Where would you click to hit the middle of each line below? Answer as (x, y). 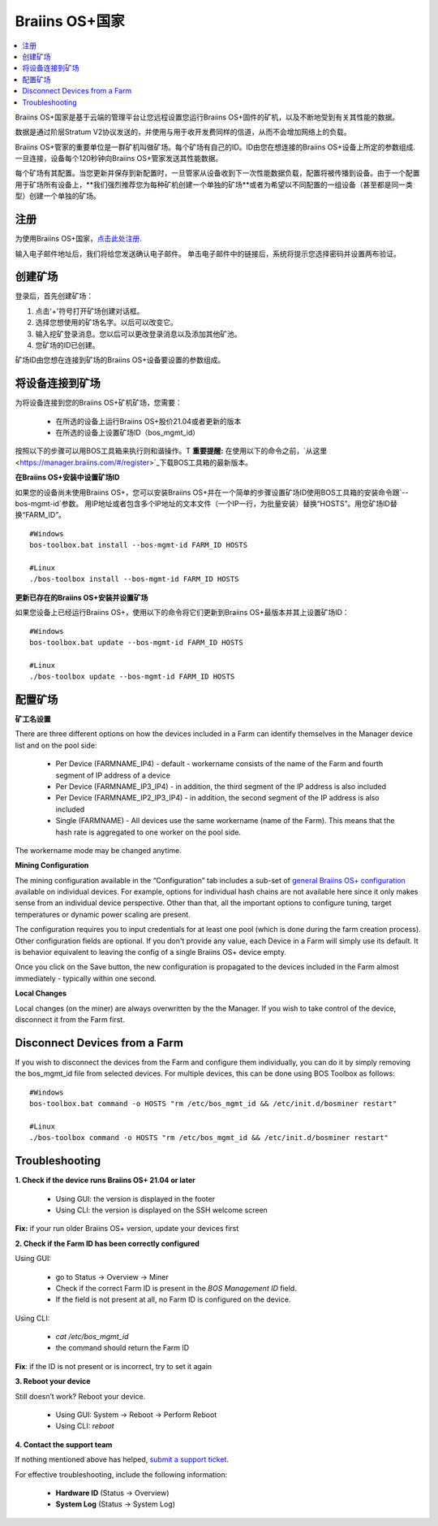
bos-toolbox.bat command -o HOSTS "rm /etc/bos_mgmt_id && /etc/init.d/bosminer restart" (213, 1104)
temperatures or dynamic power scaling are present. (103, 914)
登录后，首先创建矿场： (54, 296)
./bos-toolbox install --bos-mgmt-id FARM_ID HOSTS (134, 579)
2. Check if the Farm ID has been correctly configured (107, 1243)
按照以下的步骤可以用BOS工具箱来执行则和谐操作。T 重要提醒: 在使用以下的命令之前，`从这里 (171, 451)
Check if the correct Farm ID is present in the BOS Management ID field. (176, 1288)
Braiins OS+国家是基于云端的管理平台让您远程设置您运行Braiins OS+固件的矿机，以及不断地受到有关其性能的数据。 (207, 117)
